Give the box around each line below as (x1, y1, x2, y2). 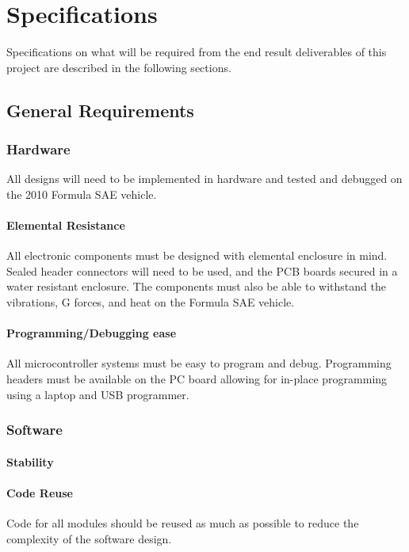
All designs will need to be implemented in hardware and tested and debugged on (6, 170, 403, 187)
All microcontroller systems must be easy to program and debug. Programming (6, 355, 392, 371)
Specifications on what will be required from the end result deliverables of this (6, 44, 387, 60)
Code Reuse (6, 484, 73, 501)
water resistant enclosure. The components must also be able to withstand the (6, 278, 386, 295)
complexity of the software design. (6, 530, 172, 546)
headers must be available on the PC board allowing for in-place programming (6, 371, 388, 387)
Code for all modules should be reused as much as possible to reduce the (6, 515, 359, 531)
